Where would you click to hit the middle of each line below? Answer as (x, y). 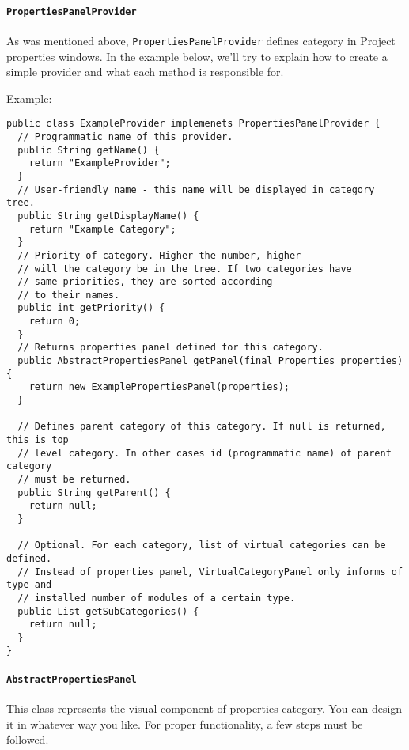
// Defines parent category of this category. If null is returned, (202, 427)
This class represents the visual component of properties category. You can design (204, 708)
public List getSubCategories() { (108, 611)
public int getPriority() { (91, 308)
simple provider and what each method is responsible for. (145, 72)
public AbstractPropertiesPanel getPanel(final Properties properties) (210, 361)
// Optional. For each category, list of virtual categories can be (202, 545)
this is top (38, 440)
